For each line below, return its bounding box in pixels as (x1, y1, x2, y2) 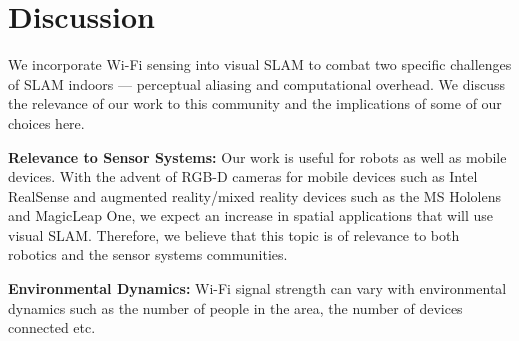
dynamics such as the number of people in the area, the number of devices (8, 297, 463, 318)
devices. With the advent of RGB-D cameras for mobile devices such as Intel (8, 166, 478, 187)
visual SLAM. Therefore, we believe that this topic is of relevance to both (8, 224, 460, 245)
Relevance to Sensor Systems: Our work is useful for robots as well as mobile (8, 146, 507, 167)
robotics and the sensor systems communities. (8, 244, 288, 265)
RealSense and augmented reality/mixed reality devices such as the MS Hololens (8, 185, 501, 206)
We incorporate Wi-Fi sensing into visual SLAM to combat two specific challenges (8, 54, 512, 75)
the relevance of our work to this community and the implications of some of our (8, 93, 502, 114)
